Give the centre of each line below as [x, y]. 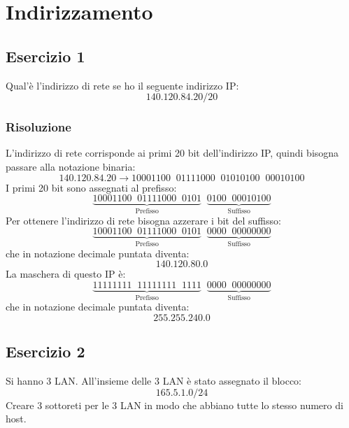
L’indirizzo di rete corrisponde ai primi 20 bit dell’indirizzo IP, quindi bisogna [172, 153]
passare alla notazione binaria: [71, 166]
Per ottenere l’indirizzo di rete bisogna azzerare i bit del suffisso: [143, 220]
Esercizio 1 [45, 56]
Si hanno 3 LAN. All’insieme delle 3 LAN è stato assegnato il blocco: [154, 381]
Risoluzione [38, 127]
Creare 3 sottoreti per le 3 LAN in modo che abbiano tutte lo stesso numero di [174, 405]
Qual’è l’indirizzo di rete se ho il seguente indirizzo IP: [122, 85]
